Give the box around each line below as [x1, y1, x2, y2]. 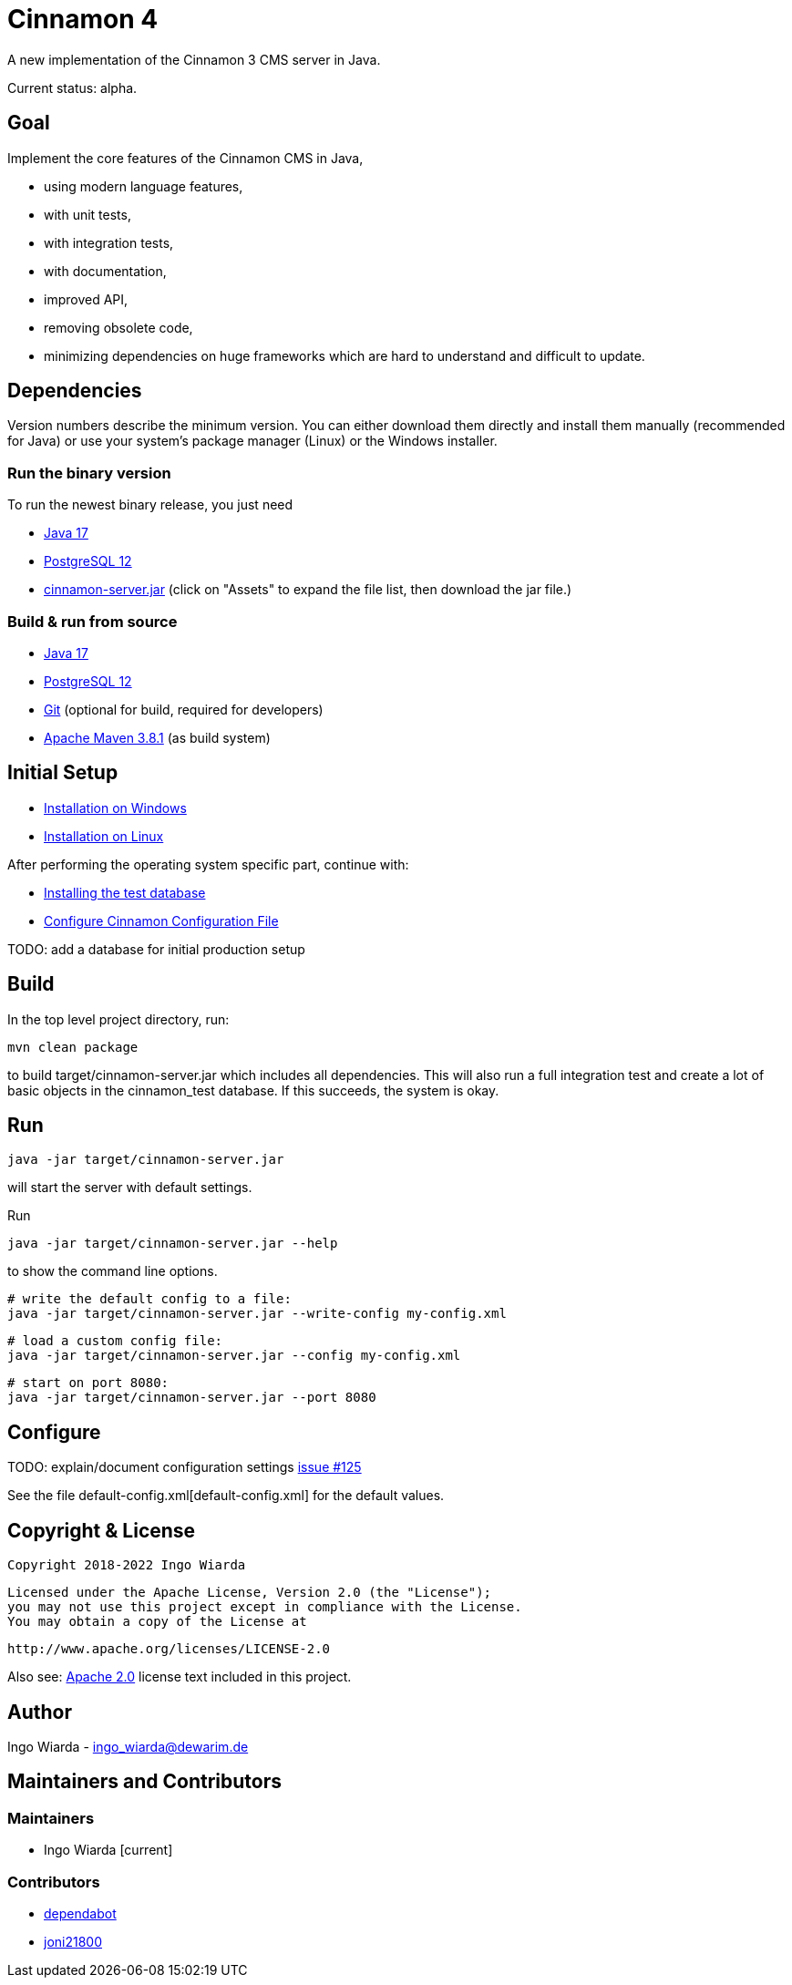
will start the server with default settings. [7, 1179, 252, 1196]
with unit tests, [44, 206, 131, 222]
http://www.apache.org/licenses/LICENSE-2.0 [7, 1641, 331, 1657]
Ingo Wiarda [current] [44, 1842, 173, 1858]
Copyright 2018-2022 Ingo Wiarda [7, 1558, 246, 1573]
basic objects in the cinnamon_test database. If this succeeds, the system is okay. [7, 1082, 499, 1098]
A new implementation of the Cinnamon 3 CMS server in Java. [7, 51, 381, 67]
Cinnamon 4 [7, 4, 159, 35]
